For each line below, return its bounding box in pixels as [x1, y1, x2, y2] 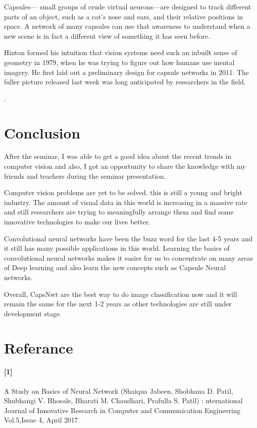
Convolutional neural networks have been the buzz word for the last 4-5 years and [4, 233, 253, 243]
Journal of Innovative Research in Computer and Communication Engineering [4, 405, 241, 415]
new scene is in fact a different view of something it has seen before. [4, 30, 210, 41]
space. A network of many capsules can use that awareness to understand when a [4, 21, 251, 31]
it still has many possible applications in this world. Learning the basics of [4, 243, 230, 253]
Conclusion [4, 122, 81, 143]
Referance [4, 337, 73, 357]
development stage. [4, 308, 62, 318]
